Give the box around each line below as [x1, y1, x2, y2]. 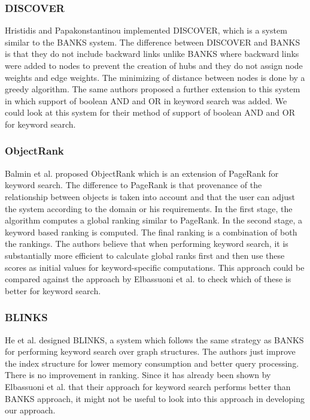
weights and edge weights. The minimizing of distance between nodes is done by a [5, 71, 305, 83]
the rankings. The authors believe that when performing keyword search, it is [5, 237, 288, 250]
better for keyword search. [5, 284, 101, 297]
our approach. [5, 404, 56, 416]
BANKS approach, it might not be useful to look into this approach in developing [5, 392, 305, 404]
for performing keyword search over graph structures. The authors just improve [5, 345, 296, 358]
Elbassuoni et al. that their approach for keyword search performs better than [5, 380, 291, 392]
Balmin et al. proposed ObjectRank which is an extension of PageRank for [5, 167, 279, 179]
